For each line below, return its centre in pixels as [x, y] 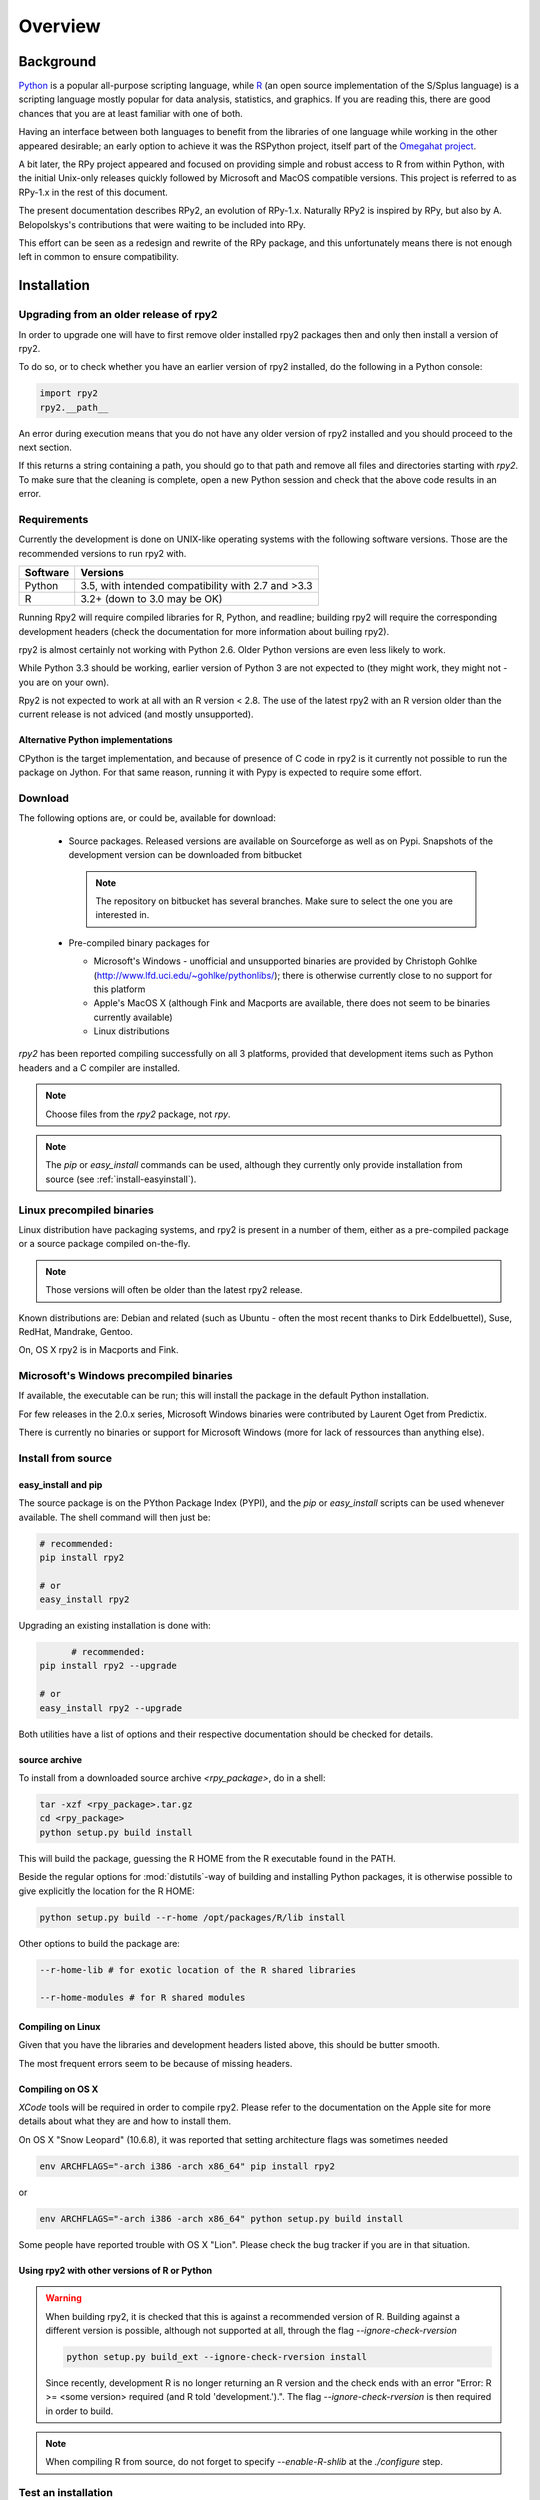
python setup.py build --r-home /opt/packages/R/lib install [192, 1917]
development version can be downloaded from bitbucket [185, 855]
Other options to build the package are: [99, 1943]
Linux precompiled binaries [86, 1210]
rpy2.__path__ [74, 407]
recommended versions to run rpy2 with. [102, 553]
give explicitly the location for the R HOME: [106, 1891]
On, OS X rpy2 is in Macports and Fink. [98, 1350]
